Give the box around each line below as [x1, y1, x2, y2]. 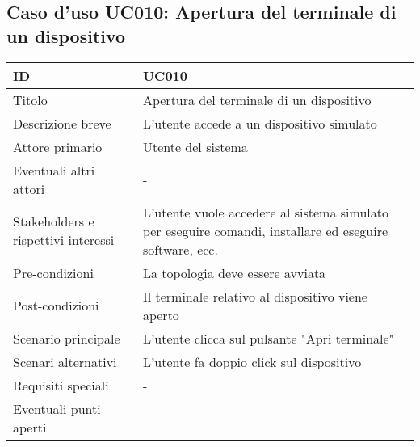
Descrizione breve [13, 113, 111, 133]
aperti [13, 417, 47, 436]
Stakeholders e [13, 212, 94, 231]
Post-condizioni [13, 296, 99, 315]
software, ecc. [142, 239, 218, 259]
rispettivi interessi [13, 230, 115, 250]
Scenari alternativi [13, 352, 117, 371]
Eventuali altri [13, 160, 95, 179]
